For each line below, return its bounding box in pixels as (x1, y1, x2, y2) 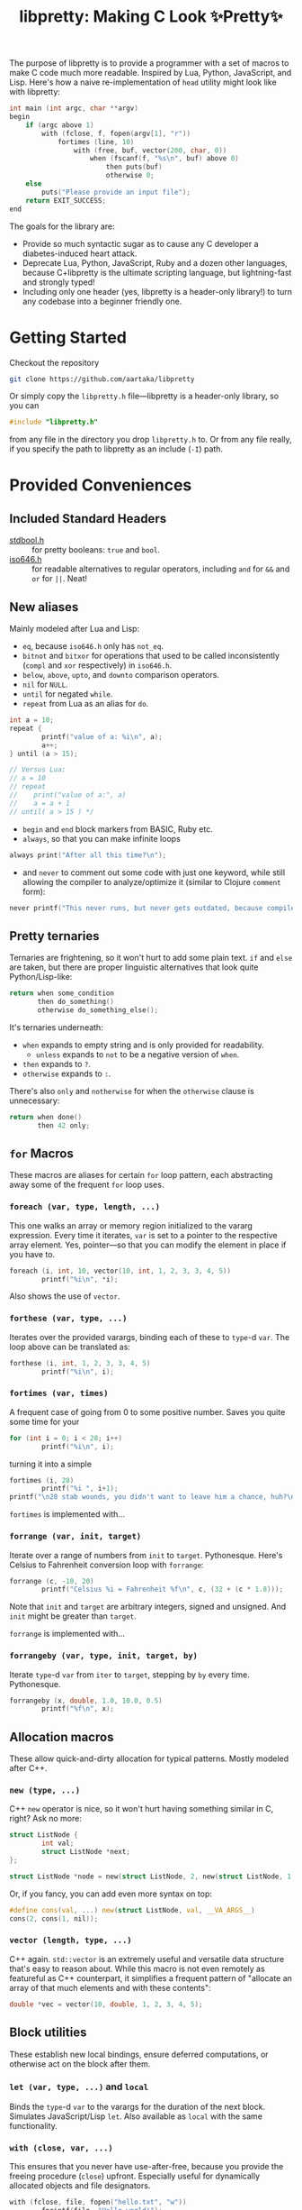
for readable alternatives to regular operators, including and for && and (31, 563, 290, 574)
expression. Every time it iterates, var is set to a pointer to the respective (9, 1229, 278, 1240)
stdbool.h (9, 534, 45, 546)
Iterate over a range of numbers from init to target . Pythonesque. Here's (9, 1549, 283, 1560)
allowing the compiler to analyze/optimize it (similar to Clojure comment (22, 876, 281, 887)
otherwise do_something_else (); (37, 1006, 159, 1015)
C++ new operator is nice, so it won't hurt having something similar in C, (9, 1804, 274, 1814)
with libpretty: (9, 87, 61, 97)
